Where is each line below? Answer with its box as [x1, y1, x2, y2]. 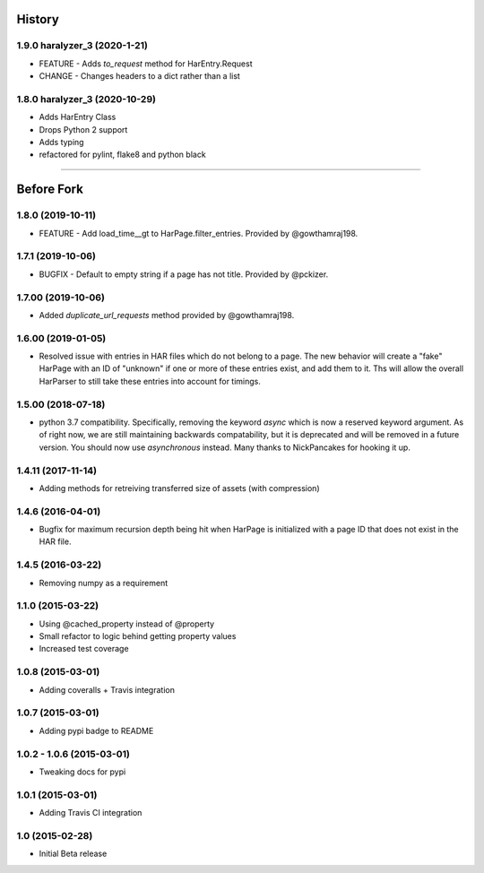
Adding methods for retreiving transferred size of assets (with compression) [39, 482, 320, 493]
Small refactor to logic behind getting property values [39, 631, 237, 642]
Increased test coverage [39, 644, 129, 654]
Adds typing [39, 137, 84, 148]
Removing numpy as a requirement [39, 577, 169, 588]
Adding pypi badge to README [39, 725, 154, 736]
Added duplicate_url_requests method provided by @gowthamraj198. [39, 309, 295, 320]
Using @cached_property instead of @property [39, 618, 215, 629]
